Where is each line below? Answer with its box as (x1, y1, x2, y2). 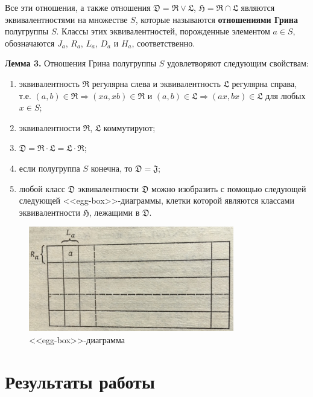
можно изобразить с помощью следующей (151, 182, 306, 195)
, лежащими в (89, 205, 140, 218)
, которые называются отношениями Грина (135, 13, 298, 25)
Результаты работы (5, 369, 155, 393)
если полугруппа (19, 161, 80, 174)
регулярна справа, (232, 77, 297, 89)
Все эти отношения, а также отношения (5, 1, 151, 13)
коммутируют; (103, 121, 156, 134)
